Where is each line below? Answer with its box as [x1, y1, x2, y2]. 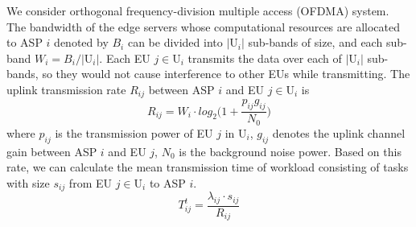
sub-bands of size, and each [248, 34, 383, 51]
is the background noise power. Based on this [179, 142, 402, 159]
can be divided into [127, 34, 223, 51]
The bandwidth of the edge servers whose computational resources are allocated [6, 18, 400, 35]
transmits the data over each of [187, 49, 342, 66]
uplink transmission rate [6, 80, 126, 97]
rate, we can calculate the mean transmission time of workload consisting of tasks [6, 159, 409, 175]
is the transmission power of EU [55, 124, 213, 141]
